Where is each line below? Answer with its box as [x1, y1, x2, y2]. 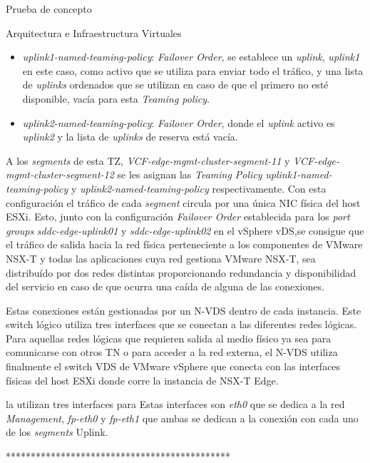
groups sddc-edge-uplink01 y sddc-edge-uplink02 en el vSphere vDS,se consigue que [6, 223, 364, 238]
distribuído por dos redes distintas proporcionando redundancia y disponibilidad [6, 265, 356, 280]
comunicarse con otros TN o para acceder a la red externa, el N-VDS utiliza [6, 345, 338, 360]
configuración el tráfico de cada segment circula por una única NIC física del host [6, 195, 361, 210]
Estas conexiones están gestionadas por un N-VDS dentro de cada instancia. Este [6, 302, 361, 317]
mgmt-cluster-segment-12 [6, 167, 114, 182]
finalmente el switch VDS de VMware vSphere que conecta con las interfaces [6, 359, 341, 374]
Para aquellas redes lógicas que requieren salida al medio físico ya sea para [6, 330, 332, 345]
